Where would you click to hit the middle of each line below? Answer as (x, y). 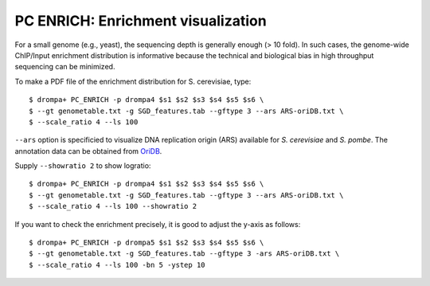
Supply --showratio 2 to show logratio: (83, 166)
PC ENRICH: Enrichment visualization (141, 21)
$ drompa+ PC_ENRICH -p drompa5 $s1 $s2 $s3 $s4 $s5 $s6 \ (147, 243)
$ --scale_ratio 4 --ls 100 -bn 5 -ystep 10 (117, 264)
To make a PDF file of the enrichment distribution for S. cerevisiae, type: (133, 81)
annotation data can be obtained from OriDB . (88, 151)
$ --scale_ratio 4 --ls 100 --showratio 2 (113, 206)
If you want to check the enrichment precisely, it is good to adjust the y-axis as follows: (158, 224)
